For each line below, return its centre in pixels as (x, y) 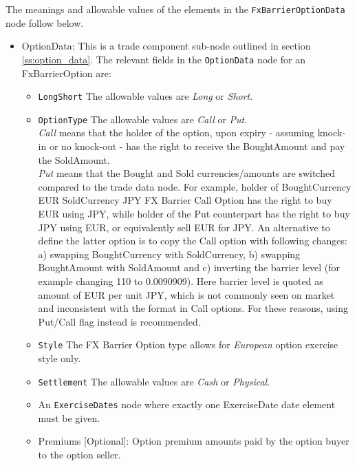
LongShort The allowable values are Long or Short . (145, 96)
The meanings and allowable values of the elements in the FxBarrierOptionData (175, 9)
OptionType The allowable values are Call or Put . (143, 119)
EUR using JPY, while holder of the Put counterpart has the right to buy (194, 213)
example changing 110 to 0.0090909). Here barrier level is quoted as (181, 280)
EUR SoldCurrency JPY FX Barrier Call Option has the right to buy (185, 200)
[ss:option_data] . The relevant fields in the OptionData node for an (163, 59)
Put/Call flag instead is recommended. (119, 321)
